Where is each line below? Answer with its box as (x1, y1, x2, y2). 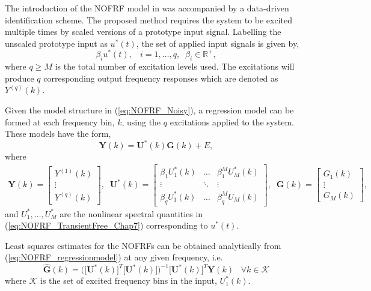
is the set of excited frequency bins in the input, (40, 274, 217, 287)
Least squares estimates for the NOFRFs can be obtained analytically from (5, 239, 281, 251)
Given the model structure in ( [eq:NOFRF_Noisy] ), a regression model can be (5, 104, 294, 116)
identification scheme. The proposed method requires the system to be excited (5, 13, 293, 26)
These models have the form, (5, 127, 111, 140)
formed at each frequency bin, (5, 115, 115, 128)
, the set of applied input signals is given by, (136, 37, 299, 49)
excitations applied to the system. (170, 115, 294, 128)
